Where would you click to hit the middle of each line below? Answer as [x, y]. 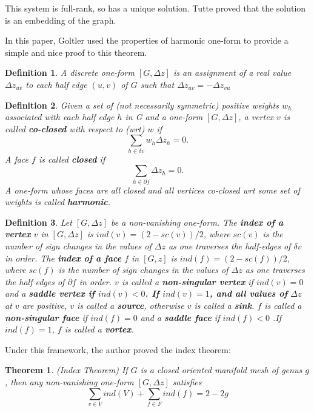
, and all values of [249, 293]
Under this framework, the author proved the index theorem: [118, 349]
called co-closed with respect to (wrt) [75, 128]
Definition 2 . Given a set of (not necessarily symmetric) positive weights [142, 105]
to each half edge [56, 84]
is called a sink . [224, 305]
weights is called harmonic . [58, 202]
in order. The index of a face [63, 258]
